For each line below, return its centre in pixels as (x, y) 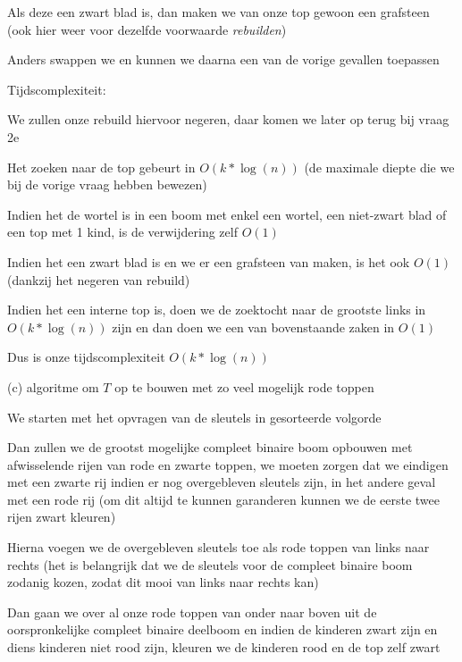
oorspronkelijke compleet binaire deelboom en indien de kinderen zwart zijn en (223, 629)
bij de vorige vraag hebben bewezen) (107, 184)
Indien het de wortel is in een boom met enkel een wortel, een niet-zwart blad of (227, 214)
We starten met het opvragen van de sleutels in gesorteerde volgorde (194, 417)
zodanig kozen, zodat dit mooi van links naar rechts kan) (163, 582)
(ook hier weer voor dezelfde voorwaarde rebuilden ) (147, 29)
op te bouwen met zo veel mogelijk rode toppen (244, 386)
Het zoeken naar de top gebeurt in (101, 167)
